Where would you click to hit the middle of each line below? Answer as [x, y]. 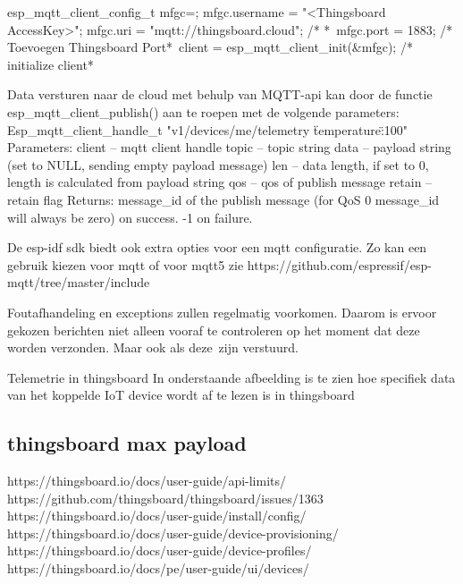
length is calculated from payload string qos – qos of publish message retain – [220, 182]
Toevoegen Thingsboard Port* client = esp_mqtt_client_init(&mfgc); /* [210, 47]
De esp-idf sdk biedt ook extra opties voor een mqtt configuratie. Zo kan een [217, 247]
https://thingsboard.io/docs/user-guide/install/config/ [157, 516]
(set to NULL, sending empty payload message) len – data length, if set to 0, [218, 164]
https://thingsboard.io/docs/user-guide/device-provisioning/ [173, 533]
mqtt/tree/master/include [79, 282]
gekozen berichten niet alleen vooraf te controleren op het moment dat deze [214, 330]
